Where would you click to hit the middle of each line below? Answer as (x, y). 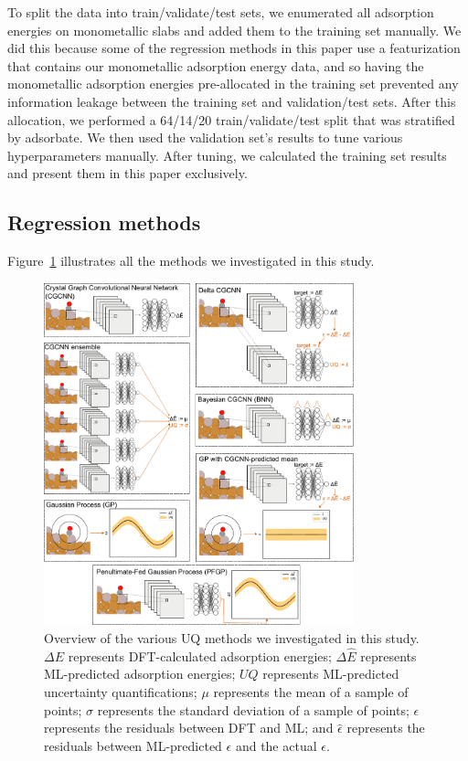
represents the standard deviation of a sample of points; (253, 709)
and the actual (276, 745)
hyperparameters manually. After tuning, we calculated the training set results (227, 155)
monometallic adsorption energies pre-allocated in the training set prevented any (233, 84)
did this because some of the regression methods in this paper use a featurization (234, 48)
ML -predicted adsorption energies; (140, 674)
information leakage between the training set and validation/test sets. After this (232, 101)
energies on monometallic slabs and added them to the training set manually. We (234, 30)
